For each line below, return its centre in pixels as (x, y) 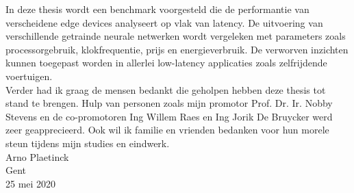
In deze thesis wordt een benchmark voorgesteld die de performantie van (157, 9)
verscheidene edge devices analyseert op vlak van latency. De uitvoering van (164, 22)
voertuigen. (29, 76)
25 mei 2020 (31, 183)
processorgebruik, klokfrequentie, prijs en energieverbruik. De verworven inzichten (177, 49)
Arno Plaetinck (37, 156)
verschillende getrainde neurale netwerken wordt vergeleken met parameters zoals (176, 36)
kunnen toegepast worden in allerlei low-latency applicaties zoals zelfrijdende (166, 63)
